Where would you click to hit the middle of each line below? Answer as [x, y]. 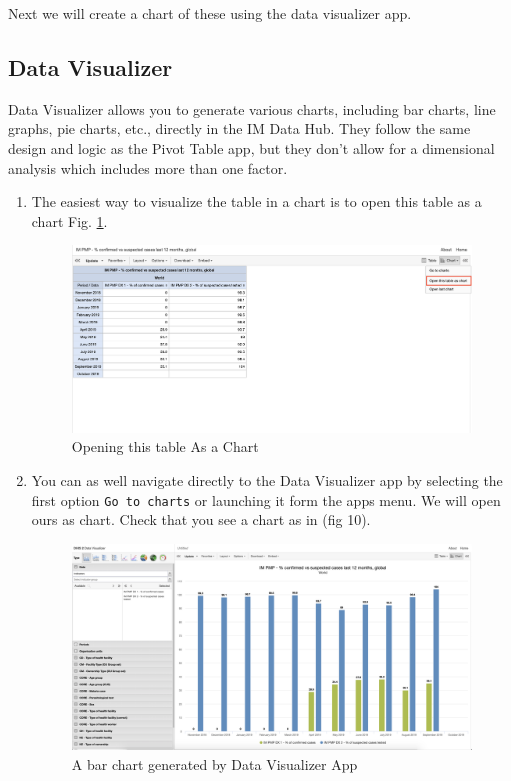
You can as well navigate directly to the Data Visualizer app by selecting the [267, 479]
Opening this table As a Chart [165, 446]
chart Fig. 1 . [69, 220]
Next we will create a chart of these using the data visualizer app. [210, 13]
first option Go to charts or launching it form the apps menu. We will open [266, 499]
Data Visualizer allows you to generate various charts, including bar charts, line [252, 108]
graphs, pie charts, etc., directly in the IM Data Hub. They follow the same [239, 128]
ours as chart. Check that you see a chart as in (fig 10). [201, 519]
